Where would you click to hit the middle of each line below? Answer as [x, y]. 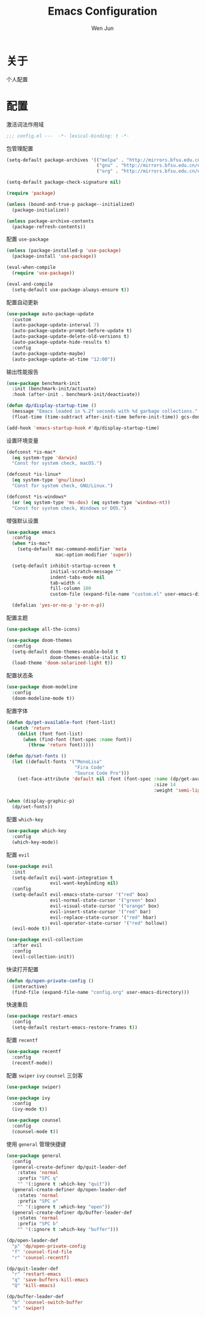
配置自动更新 [22, 302]
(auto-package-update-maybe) [49, 353]
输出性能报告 [22, 371]
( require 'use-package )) [43, 273]
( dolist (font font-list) [50, 734]
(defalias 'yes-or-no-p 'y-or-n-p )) [58, 605]
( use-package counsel [34, 1120]
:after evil [27, 946]
